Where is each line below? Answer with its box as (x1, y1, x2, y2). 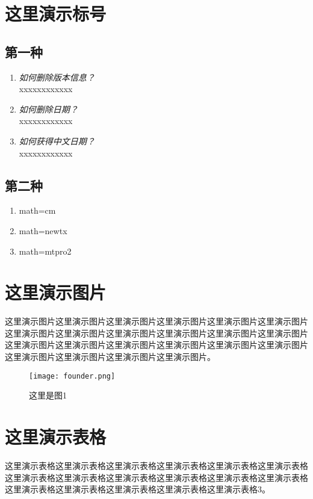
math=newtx (19, 224, 67, 237)
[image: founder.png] (29, 371, 116, 380)
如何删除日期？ (19, 102, 78, 115)
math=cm (19, 204, 56, 217)
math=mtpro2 (19, 244, 72, 257)
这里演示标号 (5, 1, 107, 26)
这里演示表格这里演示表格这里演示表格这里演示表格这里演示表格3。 (5, 483, 270, 495)
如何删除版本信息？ (19, 70, 95, 83)
